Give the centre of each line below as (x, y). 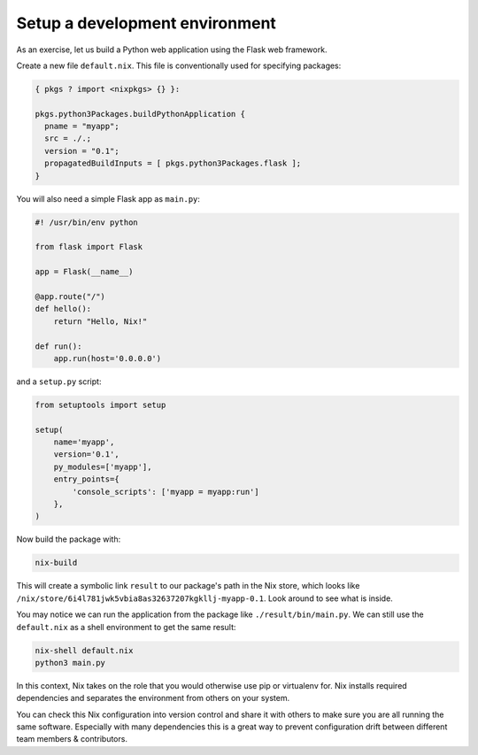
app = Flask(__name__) (84, 272)
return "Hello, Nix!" (100, 321)
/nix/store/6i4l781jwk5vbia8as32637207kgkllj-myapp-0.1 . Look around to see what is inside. (204, 598)
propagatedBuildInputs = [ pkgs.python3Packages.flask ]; (173, 163)
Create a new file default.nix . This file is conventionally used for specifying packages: (179, 65)
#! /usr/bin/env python (87, 222)
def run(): (58, 346)
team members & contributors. (72, 739)
